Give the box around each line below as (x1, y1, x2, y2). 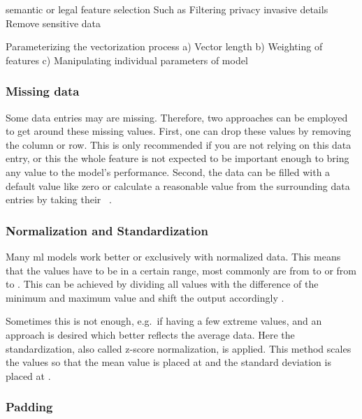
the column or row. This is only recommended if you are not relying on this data (6, 137, 352, 152)
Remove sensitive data (6, 15, 101, 30)
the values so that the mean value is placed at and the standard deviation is (6, 355, 331, 369)
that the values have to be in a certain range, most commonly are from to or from (6, 263, 357, 277)
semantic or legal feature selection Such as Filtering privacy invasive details (6, 2, 328, 16)
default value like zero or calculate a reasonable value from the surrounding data (6, 178, 350, 193)
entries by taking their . (6, 192, 112, 207)
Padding (6, 398, 53, 416)
